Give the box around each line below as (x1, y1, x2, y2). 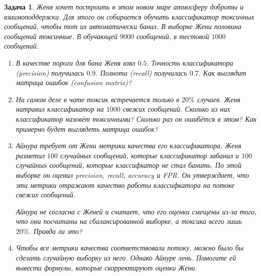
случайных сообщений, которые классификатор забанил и (60, 150, 239, 160)
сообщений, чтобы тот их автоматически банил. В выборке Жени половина (4, 21, 241, 32)
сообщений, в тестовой (136, 31, 209, 41)
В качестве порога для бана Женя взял (16, 57, 136, 68)
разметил (16, 150, 45, 160)
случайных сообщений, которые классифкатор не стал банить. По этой (16, 160, 241, 170)
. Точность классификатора (147, 57, 233, 68)
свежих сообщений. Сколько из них (122, 104, 230, 114)
